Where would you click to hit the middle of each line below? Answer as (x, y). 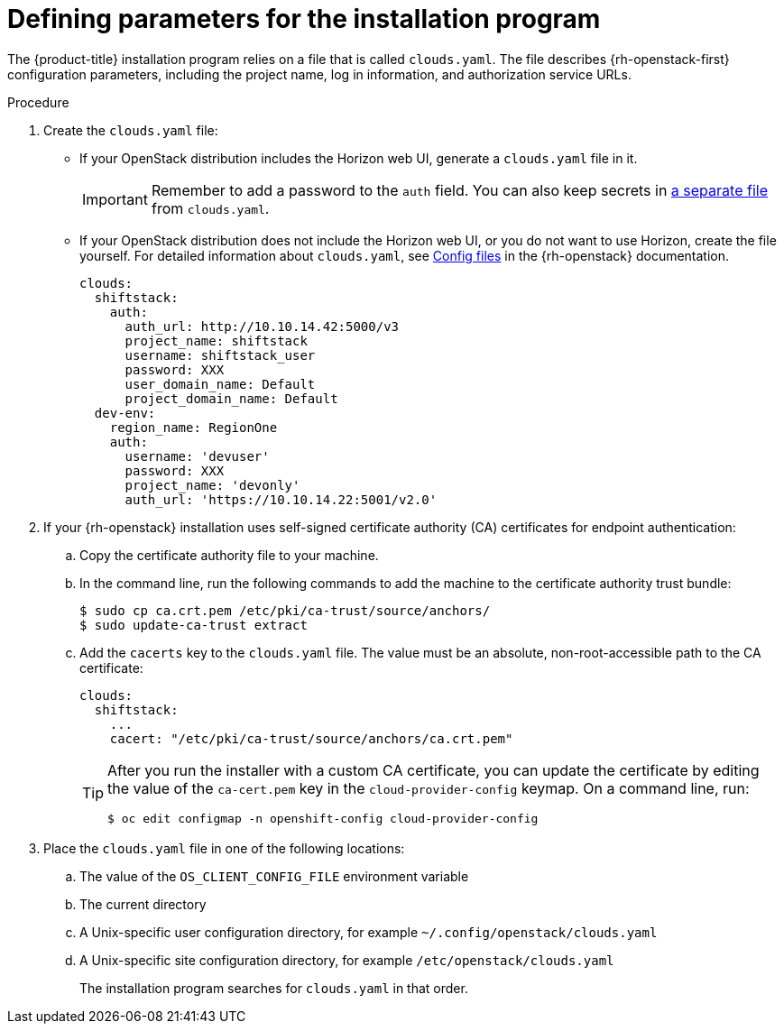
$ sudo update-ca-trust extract (194, 625)
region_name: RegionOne (194, 427)
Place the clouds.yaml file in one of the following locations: (224, 848)
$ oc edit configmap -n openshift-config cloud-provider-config (323, 818)
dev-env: (125, 413)
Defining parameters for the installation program (304, 19)
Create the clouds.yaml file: (131, 130)
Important (115, 199)
